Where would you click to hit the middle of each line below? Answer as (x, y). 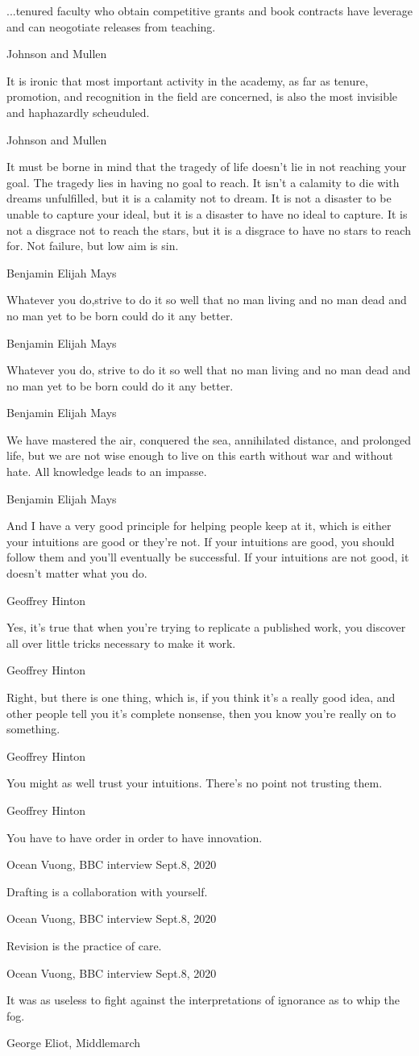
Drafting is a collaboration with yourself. (107, 891)
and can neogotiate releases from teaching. (111, 26)
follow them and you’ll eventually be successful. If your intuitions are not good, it (208, 557)
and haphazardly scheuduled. (78, 112)
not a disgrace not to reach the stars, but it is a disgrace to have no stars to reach (209, 230)
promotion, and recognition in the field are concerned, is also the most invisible (202, 96)
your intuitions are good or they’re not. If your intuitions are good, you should (201, 541)
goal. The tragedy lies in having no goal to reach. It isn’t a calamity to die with (203, 182)
